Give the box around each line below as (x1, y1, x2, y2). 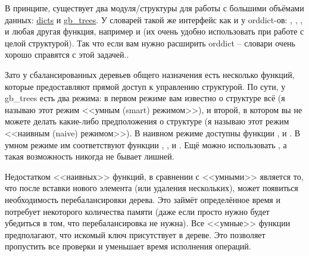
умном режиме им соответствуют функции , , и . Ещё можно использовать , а (5, 138, 287, 151)
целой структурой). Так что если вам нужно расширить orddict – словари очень (5, 36, 295, 49)
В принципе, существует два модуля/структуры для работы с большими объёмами (5, 2, 304, 14)
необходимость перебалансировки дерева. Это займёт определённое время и (5, 193, 280, 205)
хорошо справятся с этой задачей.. (5, 48, 129, 61)
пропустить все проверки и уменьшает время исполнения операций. (5, 240, 251, 252)
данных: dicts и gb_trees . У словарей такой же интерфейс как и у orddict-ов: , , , (5, 13, 303, 26)
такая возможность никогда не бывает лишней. (5, 150, 174, 163)
